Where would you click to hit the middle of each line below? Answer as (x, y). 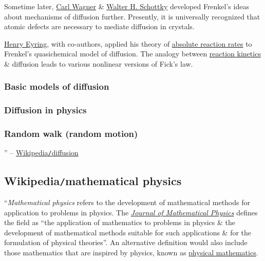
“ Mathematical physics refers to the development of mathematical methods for (127, 202)
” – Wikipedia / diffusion (41, 153)
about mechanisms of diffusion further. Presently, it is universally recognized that (132, 16)
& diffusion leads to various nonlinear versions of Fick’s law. (99, 63)
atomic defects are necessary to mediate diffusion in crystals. (99, 26)
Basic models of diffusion (57, 86)
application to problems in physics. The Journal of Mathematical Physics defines (131, 212)
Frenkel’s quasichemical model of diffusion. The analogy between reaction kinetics (132, 54)
